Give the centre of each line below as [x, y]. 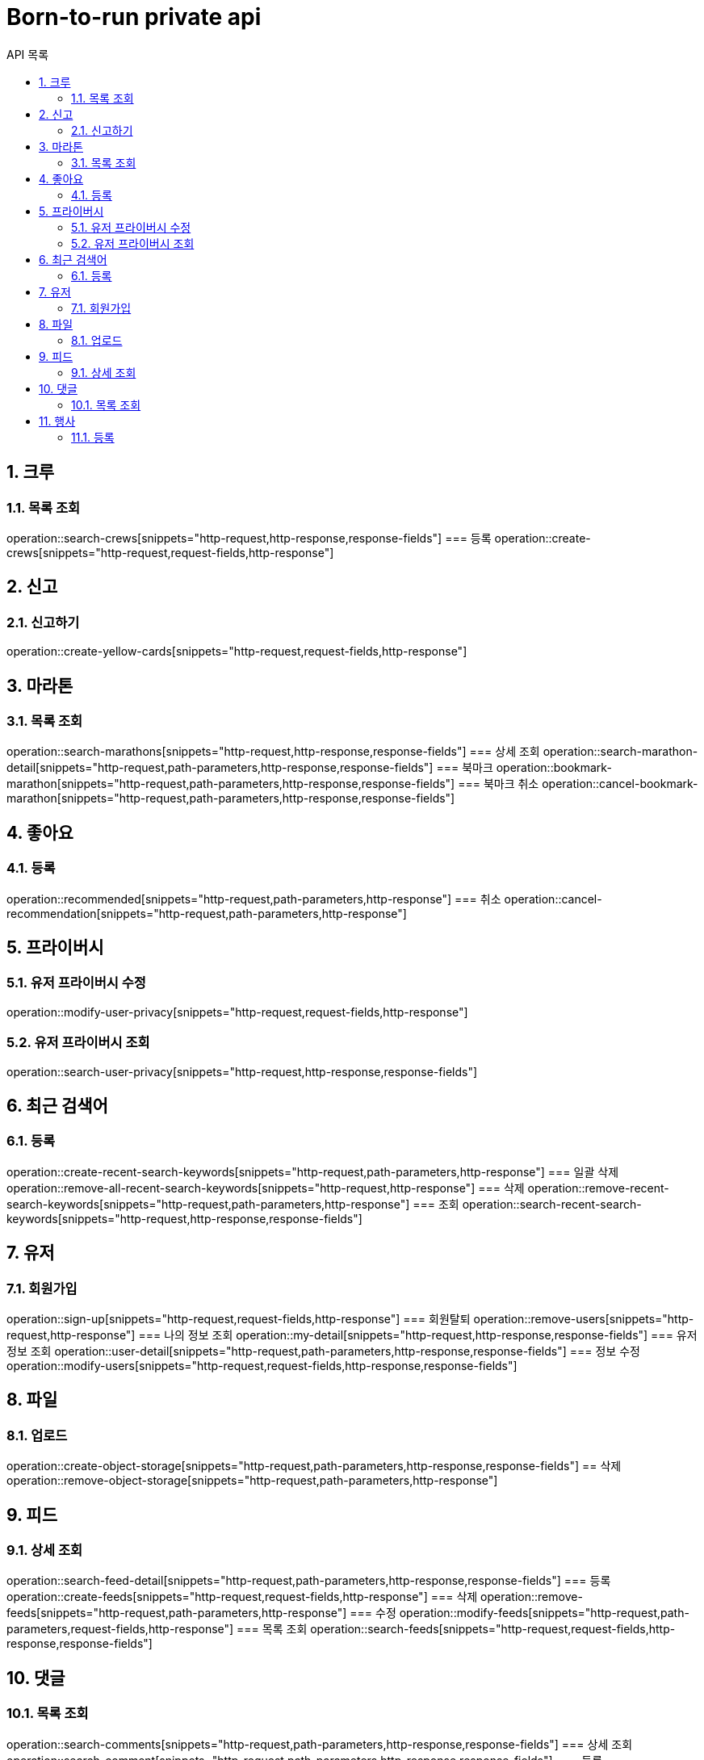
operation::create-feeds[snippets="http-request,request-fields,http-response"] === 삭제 [242, 1597]
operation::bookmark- [554, 768]
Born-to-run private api [134, 17]
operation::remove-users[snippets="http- [584, 1319]
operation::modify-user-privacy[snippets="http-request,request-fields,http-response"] [237, 1012]
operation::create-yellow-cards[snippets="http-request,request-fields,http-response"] [237, 652]
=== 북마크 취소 [499, 784]
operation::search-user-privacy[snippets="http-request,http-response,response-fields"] [242, 1071]
